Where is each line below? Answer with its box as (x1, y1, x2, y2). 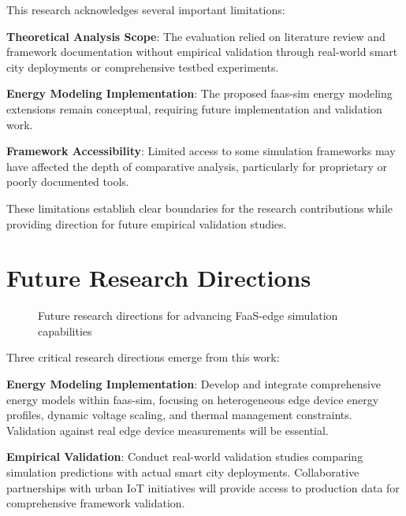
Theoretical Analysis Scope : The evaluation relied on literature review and (6, 28, 386, 44)
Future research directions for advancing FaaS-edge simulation (38, 307, 338, 324)
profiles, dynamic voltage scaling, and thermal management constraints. (6, 406, 352, 423)
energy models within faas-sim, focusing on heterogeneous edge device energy (6, 391, 379, 407)
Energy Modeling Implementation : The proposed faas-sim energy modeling (6, 85, 393, 102)
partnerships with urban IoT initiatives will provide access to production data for (6, 479, 400, 496)
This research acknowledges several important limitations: (6, 2, 285, 17)
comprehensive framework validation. (6, 495, 185, 511)
